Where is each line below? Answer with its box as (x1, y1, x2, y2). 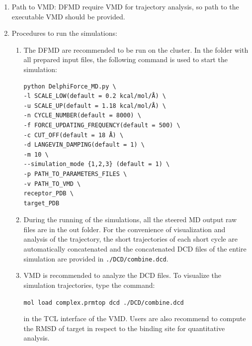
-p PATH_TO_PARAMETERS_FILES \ (23, 170, 127, 177)
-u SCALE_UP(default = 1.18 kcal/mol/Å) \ (23, 102, 166, 109)
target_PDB (23, 199, 60, 207)
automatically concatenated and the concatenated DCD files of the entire (23, 244, 247, 254)
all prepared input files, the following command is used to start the (23, 54, 228, 65)
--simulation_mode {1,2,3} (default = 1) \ (23, 161, 170, 168)
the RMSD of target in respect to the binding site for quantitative (23, 323, 225, 333)
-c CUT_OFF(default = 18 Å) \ (23, 131, 124, 139)
